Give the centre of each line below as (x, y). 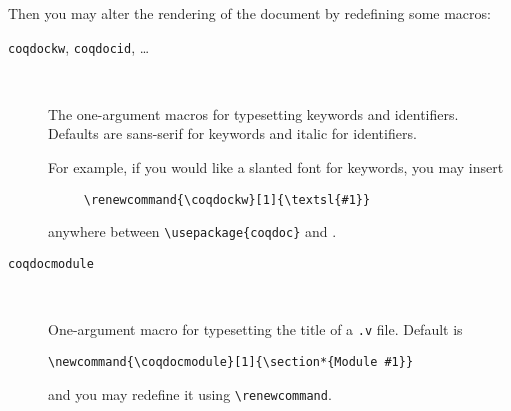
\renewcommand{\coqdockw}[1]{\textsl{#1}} (227, 199)
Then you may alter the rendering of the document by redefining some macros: (249, 13)
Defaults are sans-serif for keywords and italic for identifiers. (232, 133)
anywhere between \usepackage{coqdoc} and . (192, 231)
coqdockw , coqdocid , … (79, 46)
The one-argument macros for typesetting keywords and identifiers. (253, 113)
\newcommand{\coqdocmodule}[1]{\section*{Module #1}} (231, 361)
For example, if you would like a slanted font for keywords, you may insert (276, 167)
